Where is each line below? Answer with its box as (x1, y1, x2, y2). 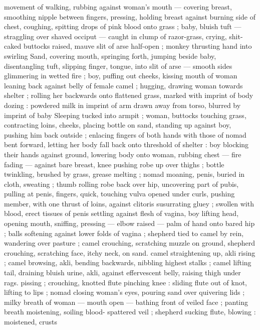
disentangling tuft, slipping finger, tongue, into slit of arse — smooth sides (4, 60, 232, 71)
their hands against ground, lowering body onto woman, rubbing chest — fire (4, 149, 241, 159)
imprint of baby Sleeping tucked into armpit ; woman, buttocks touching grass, (4, 109, 246, 120)
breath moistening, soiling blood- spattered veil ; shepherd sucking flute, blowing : (4, 306, 256, 317)
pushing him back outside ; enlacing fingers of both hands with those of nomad (4, 129, 246, 140)
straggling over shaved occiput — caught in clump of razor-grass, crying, (4, 31, 227, 41)
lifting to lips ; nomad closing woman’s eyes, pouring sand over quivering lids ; (4, 287, 245, 297)
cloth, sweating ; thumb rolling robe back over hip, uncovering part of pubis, (4, 178, 239, 189)
